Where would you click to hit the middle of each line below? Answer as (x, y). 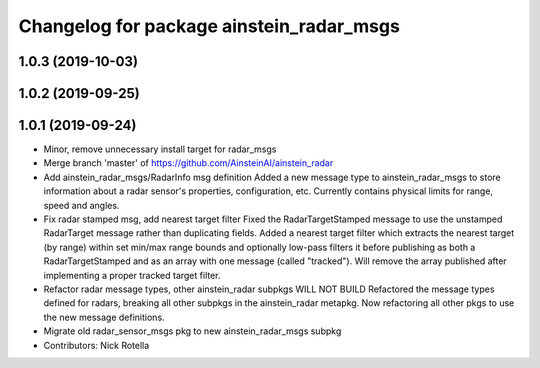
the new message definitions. (104, 317)
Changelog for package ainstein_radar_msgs (209, 26)
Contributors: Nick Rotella (96, 345)
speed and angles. (81, 205)
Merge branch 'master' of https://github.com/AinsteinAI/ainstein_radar (188, 163)
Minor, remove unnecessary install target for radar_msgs (160, 149)
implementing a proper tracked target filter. (132, 275)
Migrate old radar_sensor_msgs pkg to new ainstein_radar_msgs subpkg (192, 331)
